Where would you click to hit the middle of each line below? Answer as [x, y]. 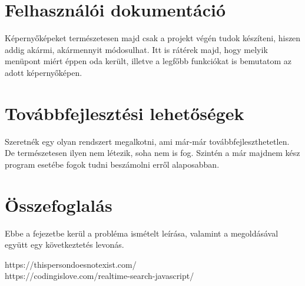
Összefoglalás [59, 204]
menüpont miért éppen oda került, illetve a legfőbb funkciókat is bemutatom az [148, 61]
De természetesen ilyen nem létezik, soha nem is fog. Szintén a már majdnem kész [152, 153]
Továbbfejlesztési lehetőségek [125, 113]
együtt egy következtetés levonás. [64, 245]
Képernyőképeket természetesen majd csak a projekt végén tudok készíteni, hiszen [153, 38]
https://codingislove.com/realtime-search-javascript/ [100, 276]
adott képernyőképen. [44, 72]
